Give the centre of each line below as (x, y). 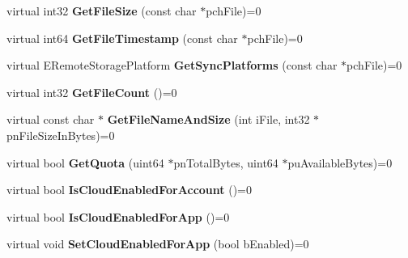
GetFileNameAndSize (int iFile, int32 (208, 119)
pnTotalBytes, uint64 (226, 162)
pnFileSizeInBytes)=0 (61, 135)
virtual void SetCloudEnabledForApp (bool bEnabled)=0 (158, 244)
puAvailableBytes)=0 (340, 162)
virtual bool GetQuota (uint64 (85, 162)
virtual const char (51, 119)
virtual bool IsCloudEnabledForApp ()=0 (118, 216)
